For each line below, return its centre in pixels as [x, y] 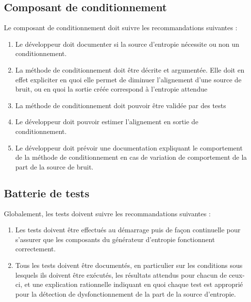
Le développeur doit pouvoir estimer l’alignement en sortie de [107, 122]
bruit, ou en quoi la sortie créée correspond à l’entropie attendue [111, 89]
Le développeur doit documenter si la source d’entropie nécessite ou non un [127, 44]
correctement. [35, 249]
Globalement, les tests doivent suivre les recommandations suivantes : [107, 213]
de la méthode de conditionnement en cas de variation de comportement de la [131, 157]
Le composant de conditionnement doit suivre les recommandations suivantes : [121, 28]
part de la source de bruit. [54, 166]
